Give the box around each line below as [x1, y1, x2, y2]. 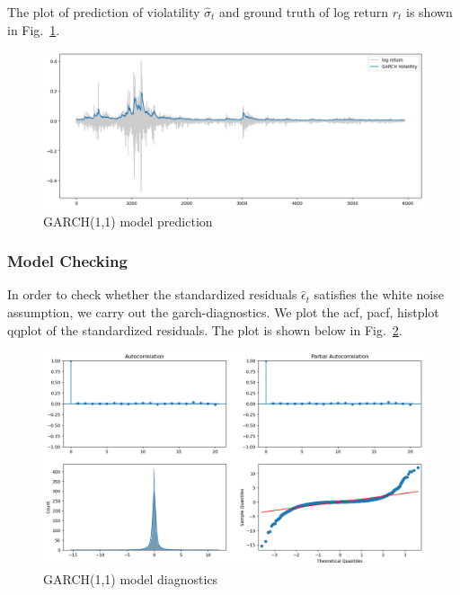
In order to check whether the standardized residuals [7, 285, 297, 304]
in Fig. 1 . [7, 20, 60, 39]
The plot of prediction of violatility [7, 3, 200, 21]
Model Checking [7, 250, 128, 272]
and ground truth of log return [219, 3, 389, 21]
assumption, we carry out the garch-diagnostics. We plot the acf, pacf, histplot [7, 302, 439, 321]
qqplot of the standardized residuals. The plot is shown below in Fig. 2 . [7, 320, 402, 339]
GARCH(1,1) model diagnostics [43, 570, 218, 589]
